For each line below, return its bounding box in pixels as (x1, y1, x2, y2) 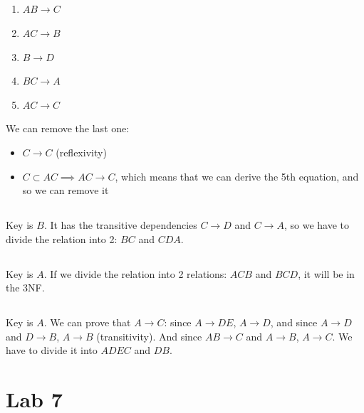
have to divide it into (6, 343, 98, 358)
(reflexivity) (56, 144, 107, 159)
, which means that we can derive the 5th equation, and (115, 168, 359, 183)
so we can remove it (22, 183, 109, 198)
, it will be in (298, 266, 355, 281)
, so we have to (284, 218, 350, 232)
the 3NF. (6, 280, 45, 295)
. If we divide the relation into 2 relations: (43, 266, 227, 281)
